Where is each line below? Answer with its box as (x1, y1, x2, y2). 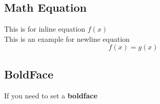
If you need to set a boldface (4, 90, 97, 100)
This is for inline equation (4, 23, 86, 34)
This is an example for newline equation (4, 33, 130, 44)
